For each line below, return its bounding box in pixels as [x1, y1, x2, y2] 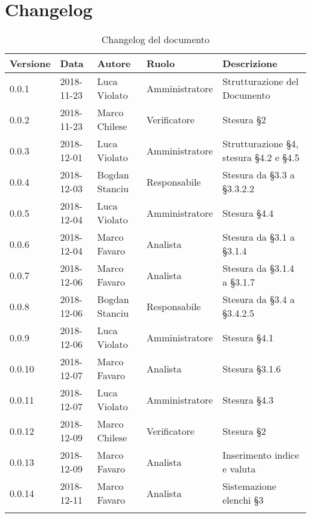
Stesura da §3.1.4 [222, 261, 294, 275]
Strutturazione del [222, 74, 299, 89]
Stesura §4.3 [222, 392, 274, 407]
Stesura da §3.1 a [222, 230, 295, 244]
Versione [10, 56, 51, 71]
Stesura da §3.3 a [222, 168, 295, 182]
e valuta [222, 462, 256, 476]
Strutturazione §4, [222, 137, 298, 151]
